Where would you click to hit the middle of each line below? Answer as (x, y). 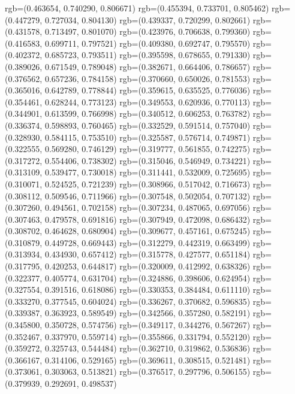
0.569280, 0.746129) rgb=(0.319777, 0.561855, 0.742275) (147, 149)
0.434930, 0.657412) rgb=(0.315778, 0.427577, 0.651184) (147, 254)
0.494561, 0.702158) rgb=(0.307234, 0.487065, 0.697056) (147, 207)
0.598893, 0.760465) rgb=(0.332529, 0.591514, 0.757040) (147, 125)
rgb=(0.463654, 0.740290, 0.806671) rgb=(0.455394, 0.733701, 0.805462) (137, 8)
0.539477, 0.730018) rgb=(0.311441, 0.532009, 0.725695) (147, 172)
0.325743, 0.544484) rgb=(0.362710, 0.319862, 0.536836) (147, 348)
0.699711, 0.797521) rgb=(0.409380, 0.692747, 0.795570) (147, 43)
